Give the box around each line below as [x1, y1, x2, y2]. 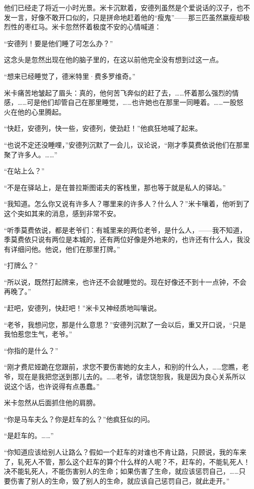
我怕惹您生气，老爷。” [4, 329, 72, 339]
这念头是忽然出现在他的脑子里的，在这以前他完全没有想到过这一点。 [4, 54, 223, 65]
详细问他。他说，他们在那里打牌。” [10, 244, 120, 254]
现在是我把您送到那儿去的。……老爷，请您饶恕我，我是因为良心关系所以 [17, 371, 246, 382]
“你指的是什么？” [4, 345, 59, 355]
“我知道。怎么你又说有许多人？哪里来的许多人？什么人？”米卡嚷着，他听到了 [4, 198, 250, 209]
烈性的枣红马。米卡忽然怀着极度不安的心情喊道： [4, 22, 161, 32]
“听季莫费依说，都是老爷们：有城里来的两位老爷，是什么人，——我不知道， [4, 224, 247, 235]
